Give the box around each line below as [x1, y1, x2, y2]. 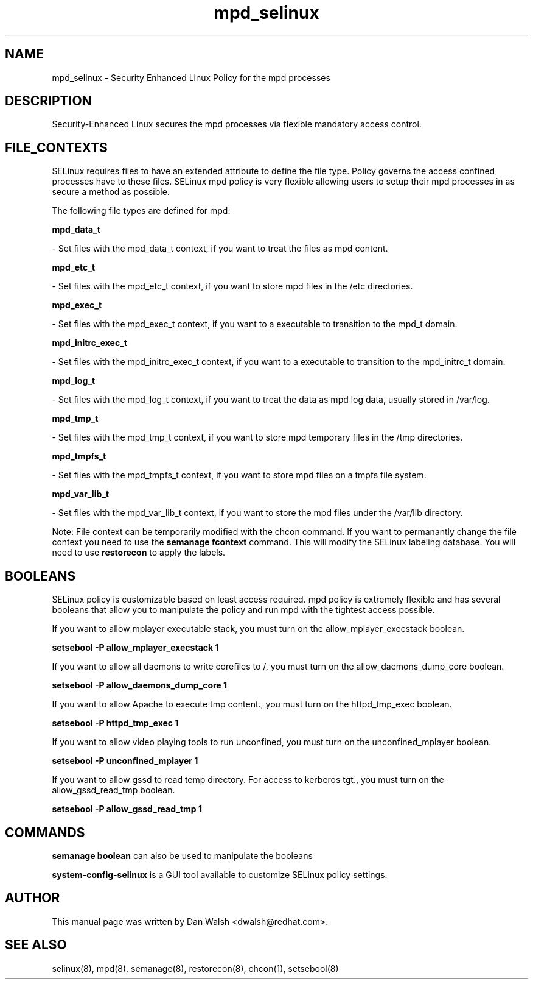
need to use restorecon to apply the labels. [52, 547, 226, 558]
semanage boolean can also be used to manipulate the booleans [52, 850, 313, 861]
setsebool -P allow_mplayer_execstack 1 [52, 642, 219, 653]
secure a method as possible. [52, 186, 170, 197]
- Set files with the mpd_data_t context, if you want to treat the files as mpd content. [52, 243, 388, 254]
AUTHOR [5, 890, 60, 906]
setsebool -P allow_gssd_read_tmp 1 [52, 804, 203, 815]
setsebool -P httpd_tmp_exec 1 [52, 718, 179, 729]
